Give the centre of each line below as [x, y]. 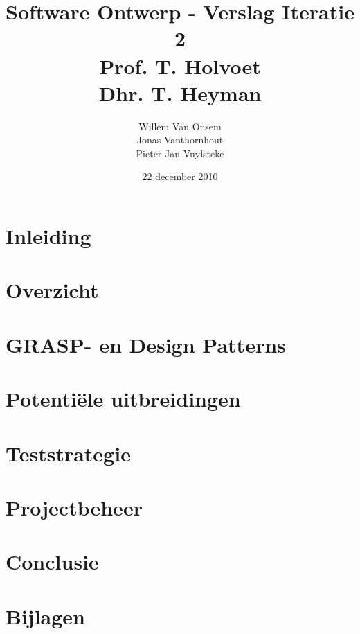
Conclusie [52, 562]
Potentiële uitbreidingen [123, 399]
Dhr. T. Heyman [180, 93]
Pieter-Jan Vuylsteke [180, 153]
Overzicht [52, 290]
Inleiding [48, 236]
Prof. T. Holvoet [180, 65]
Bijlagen [45, 616]
